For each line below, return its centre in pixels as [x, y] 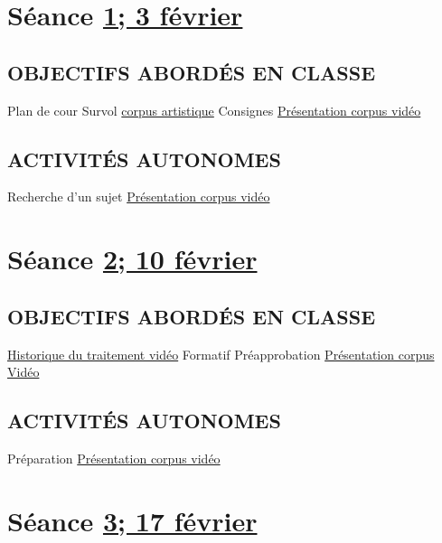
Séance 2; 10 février [132, 259]
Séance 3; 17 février [132, 520]
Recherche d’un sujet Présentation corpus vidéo [139, 197]
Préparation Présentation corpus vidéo [114, 458]
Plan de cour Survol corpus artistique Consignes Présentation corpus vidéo [214, 110]
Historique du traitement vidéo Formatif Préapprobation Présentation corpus [221, 354]
